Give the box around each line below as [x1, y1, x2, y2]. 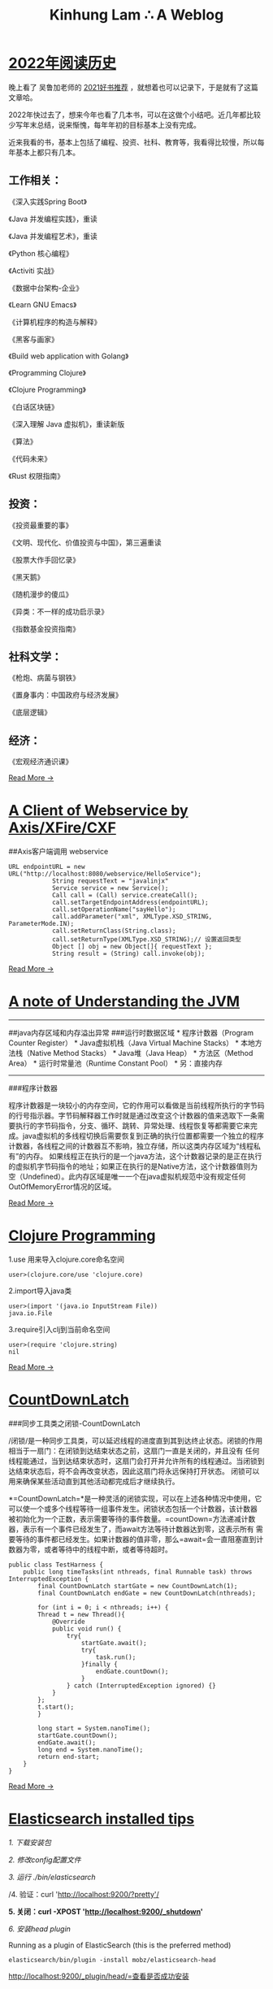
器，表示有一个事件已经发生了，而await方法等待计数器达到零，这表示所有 [8, 1524, 254, 1534]
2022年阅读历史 [8, 54, 116, 72]
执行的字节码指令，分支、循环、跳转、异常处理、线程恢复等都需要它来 [15, 1121, 250, 1131]
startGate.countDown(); [37, 1731, 118, 1739]
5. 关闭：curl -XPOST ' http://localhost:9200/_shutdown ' [8, 1906, 203, 1916]
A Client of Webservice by [8, 801, 188, 820]
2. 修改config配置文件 [8, 1855, 81, 1865]
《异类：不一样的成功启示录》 [8, 606, 108, 616]
